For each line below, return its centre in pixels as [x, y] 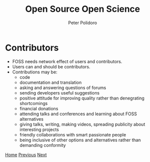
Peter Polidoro [83, 23]
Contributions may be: [35, 72]
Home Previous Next [26, 155]
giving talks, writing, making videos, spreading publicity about [82, 124]
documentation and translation [51, 82]
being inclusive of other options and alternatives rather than [80, 140]
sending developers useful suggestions [60, 93]
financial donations [39, 108]
